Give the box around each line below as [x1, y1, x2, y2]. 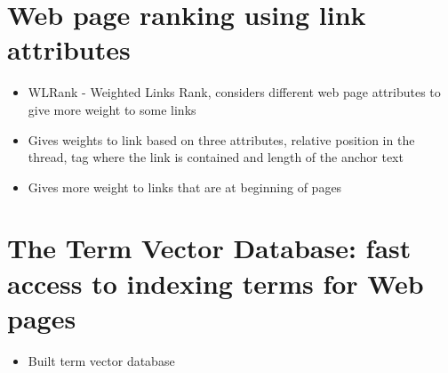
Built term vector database [28, 351, 175, 369]
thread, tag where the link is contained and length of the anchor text [28, 148, 404, 166]
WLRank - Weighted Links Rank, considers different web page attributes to [28, 83, 441, 101]
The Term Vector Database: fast [7, 230, 412, 266]
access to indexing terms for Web [7, 264, 424, 301]
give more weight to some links [28, 100, 196, 118]
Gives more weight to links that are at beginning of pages [28, 177, 342, 196]
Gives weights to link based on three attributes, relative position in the [28, 130, 415, 149]
